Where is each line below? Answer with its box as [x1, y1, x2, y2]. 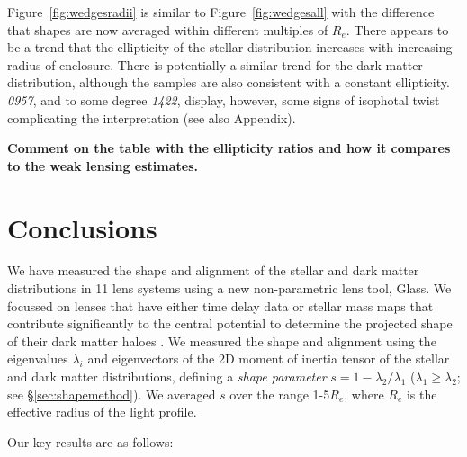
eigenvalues [7, 349, 68, 368]
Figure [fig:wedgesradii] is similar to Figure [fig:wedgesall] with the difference [7, 3, 435, 21]
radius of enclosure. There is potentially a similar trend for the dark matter [7, 55, 423, 74]
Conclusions [7, 209, 157, 246]
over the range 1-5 [229, 384, 330, 403]
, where [344, 384, 384, 403]
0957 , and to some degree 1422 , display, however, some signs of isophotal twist [7, 90, 440, 109]
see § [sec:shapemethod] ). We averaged [7, 384, 216, 403]
